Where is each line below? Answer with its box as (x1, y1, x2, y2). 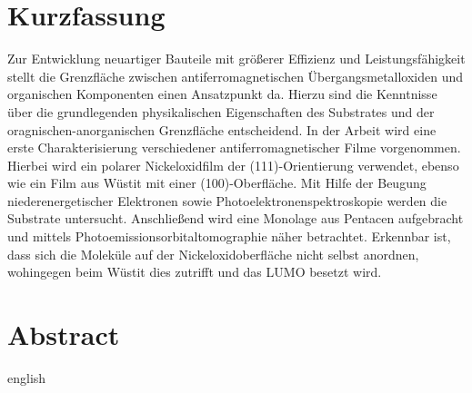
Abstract (7, 316, 120, 353)
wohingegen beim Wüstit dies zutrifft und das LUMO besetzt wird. (7, 262, 382, 281)
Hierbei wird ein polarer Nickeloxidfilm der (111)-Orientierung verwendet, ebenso (7, 155, 459, 174)
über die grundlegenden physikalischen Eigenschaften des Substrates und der (7, 102, 435, 121)
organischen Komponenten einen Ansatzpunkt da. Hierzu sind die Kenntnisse (7, 84, 437, 103)
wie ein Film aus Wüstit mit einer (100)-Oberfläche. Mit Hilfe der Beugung (7, 173, 427, 192)
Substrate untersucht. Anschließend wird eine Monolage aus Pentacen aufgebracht (7, 209, 464, 228)
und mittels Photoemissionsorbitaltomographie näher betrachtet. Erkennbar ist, (7, 227, 451, 246)
